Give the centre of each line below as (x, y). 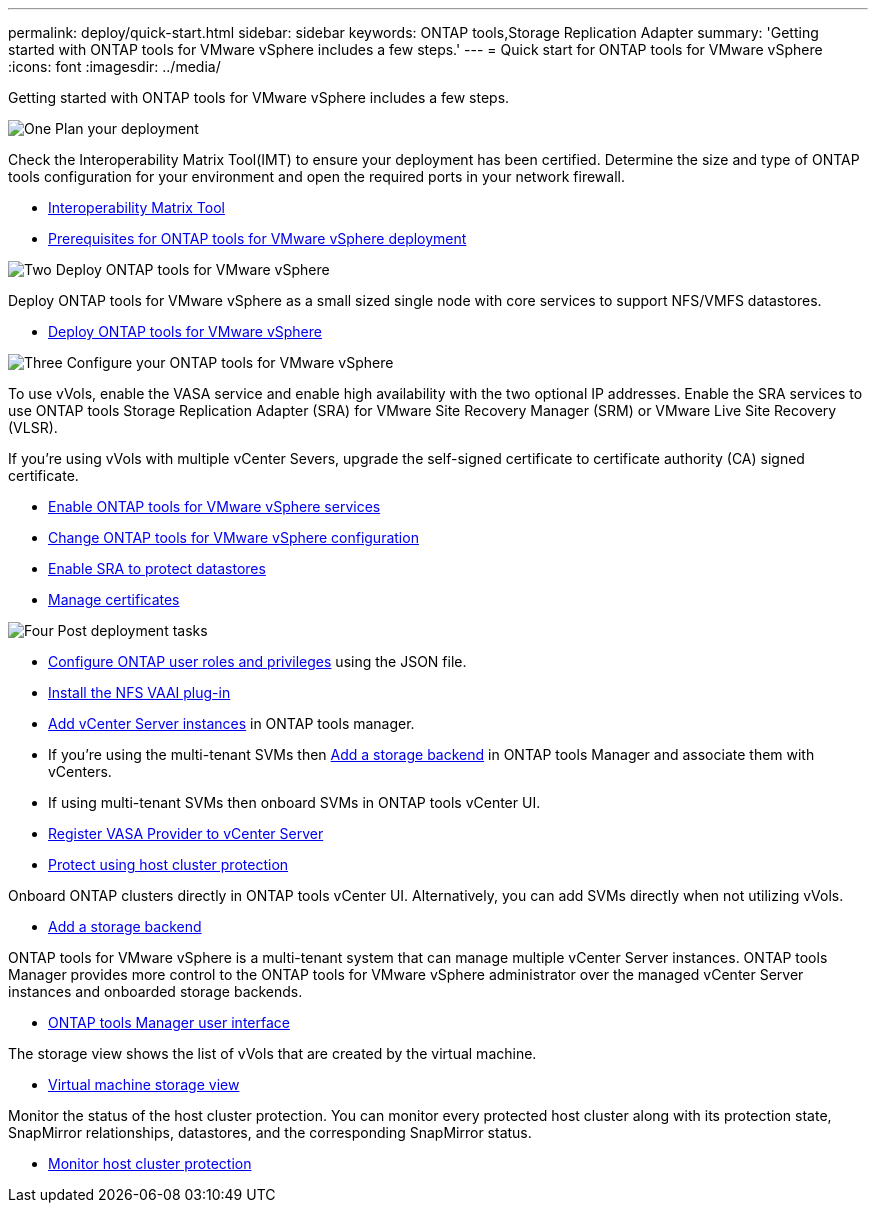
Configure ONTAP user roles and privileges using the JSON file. (257, 661)
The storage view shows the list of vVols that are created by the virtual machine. (272, 1053)
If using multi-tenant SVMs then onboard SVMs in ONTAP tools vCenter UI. (294, 802)
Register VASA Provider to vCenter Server (186, 833)
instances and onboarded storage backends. (155, 991)
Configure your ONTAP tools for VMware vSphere (230, 362)
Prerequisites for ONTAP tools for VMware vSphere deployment (257, 238)
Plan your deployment (127, 128)
